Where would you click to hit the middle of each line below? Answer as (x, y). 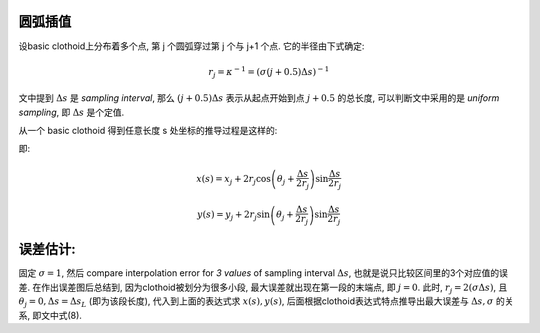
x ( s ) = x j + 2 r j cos (234, 180)
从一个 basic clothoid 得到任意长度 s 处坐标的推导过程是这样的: (148, 131)
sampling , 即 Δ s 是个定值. (71, 112)
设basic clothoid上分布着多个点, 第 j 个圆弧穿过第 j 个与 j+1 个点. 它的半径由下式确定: (191, 46)
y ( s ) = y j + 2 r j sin (233, 216)
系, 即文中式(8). (50, 315)
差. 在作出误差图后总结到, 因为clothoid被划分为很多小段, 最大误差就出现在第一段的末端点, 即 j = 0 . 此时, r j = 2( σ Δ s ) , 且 (263, 288)
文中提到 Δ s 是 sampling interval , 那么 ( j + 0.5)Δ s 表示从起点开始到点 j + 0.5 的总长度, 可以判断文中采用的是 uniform (259, 98)
